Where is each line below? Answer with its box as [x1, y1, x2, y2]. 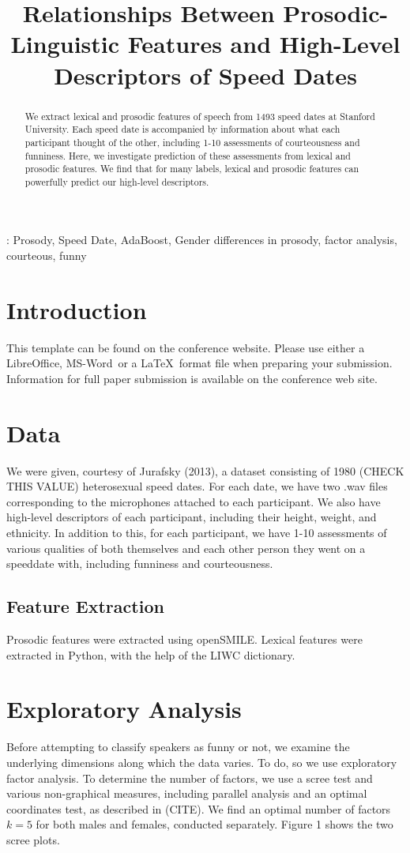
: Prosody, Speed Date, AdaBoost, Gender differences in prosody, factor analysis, [6, 231, 397, 248]
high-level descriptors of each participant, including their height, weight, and [6, 509, 377, 525]
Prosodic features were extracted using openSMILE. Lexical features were [6, 631, 363, 648]
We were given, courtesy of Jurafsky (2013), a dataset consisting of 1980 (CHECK [6, 462, 404, 479]
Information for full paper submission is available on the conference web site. [6, 370, 378, 386]
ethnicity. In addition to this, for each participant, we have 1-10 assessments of [6, 524, 387, 541]
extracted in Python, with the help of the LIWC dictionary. [6, 646, 295, 663]
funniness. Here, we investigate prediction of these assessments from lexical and [24, 148, 351, 162]
